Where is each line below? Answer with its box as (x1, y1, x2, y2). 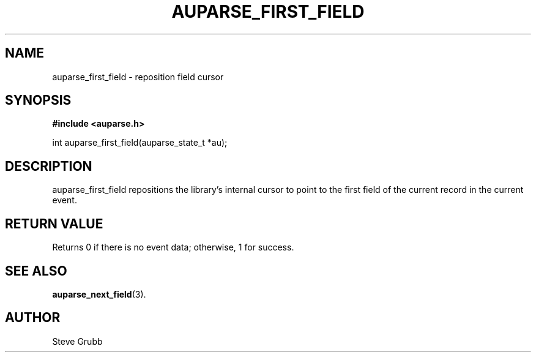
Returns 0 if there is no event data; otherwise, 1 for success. (52, 242, 294, 253)
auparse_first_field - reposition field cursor (52, 71, 224, 82)
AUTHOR (5, 310, 61, 326)
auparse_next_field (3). (52, 288, 146, 299)
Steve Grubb (52, 336, 103, 347)
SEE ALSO (5, 263, 67, 279)
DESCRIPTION (5, 158, 92, 174)
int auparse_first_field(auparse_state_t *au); (52, 137, 228, 148)
